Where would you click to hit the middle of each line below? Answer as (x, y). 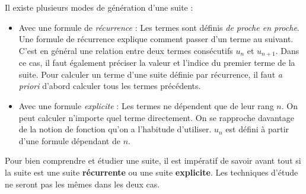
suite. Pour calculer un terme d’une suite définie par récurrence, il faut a (150, 74)
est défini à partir (257, 129)
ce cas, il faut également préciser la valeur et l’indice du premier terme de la (157, 63)
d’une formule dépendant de (69, 140)
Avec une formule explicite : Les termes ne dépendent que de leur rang (146, 106)
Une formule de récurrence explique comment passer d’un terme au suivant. (156, 39)
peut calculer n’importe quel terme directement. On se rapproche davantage (157, 117)
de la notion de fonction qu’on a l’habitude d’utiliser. (115, 129)
